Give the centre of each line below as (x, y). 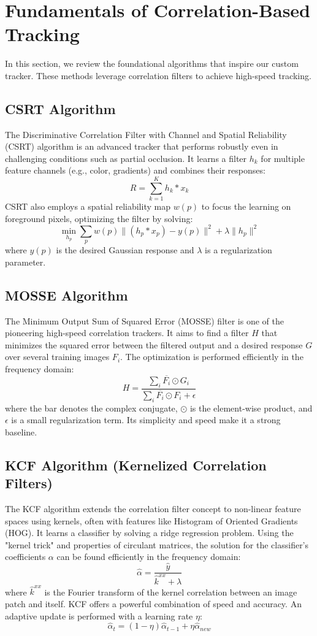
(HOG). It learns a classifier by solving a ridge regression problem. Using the (149, 533)
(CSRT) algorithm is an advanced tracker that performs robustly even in (142, 146)
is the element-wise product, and (251, 408)
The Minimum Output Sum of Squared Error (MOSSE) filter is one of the (144, 320)
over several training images (57, 357)
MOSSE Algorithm (67, 295)
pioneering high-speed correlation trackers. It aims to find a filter (127, 333)
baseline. (21, 431)
